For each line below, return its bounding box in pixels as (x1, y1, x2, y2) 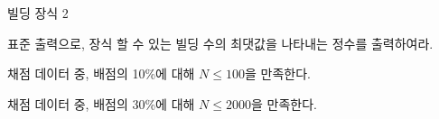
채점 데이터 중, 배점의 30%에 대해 (7, 94, 195, 113)
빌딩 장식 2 (7, 4, 69, 22)
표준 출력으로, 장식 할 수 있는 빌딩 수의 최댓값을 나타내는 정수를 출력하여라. (7, 33, 434, 52)
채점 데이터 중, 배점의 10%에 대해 (7, 64, 195, 83)
